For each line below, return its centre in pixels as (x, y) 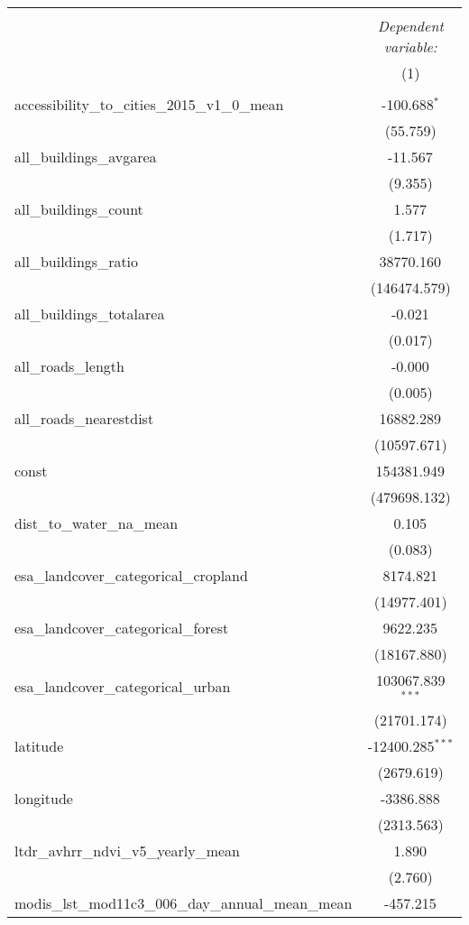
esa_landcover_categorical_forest (122, 628)
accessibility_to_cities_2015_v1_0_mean (149, 104)
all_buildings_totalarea (90, 314)
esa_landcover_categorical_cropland (131, 575)
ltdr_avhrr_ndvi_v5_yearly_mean (128, 850)
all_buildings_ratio (77, 261)
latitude (39, 745)
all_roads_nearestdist (84, 418)
